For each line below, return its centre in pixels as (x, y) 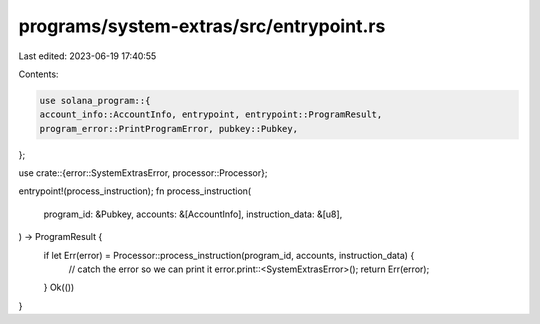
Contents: (38, 74)
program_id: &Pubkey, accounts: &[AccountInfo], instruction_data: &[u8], (193, 214)
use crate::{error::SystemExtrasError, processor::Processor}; (143, 173)
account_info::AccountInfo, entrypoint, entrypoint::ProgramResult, (211, 114)
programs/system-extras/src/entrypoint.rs (202, 26)
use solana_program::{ (95, 100)
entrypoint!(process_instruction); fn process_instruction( (135, 191)
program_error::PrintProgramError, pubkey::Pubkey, (169, 128)
